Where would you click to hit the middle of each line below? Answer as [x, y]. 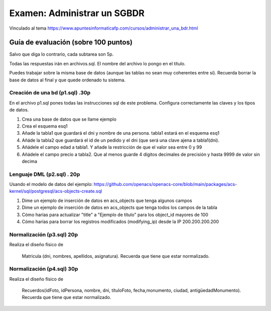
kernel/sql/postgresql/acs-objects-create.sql [56, 191]
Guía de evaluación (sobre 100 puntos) [71, 42]
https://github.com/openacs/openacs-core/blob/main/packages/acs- [165, 184]
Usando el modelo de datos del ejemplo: [51, 184]
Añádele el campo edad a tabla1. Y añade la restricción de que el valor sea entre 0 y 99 [112, 147]
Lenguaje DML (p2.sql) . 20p [45, 174]
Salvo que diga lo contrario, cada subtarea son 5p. [61, 54]
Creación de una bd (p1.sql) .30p [50, 93]
